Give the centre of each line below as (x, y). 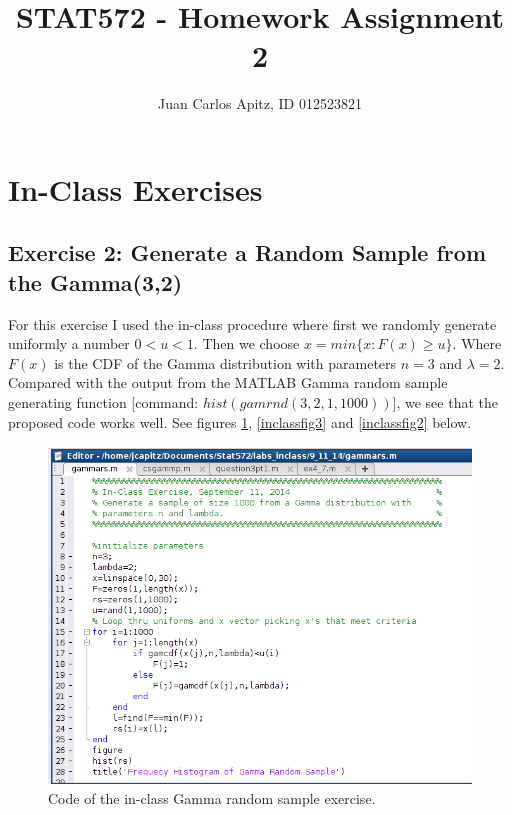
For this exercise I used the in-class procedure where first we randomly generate (252, 323)
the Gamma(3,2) (95, 281)
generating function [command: (103, 402)
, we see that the (447, 402)
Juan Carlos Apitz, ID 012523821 (260, 103)
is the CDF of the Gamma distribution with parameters (225, 362)
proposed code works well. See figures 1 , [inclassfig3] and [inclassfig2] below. (240, 421)
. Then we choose (246, 343)
